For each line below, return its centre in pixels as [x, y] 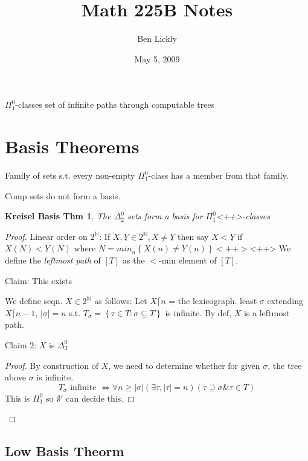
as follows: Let [121, 301]
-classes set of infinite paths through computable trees [115, 104]
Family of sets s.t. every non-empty [70, 175]
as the [134, 260]
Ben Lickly [157, 38]
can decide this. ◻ [100, 398]
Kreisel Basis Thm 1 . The [58, 216]
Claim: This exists [39, 280]
